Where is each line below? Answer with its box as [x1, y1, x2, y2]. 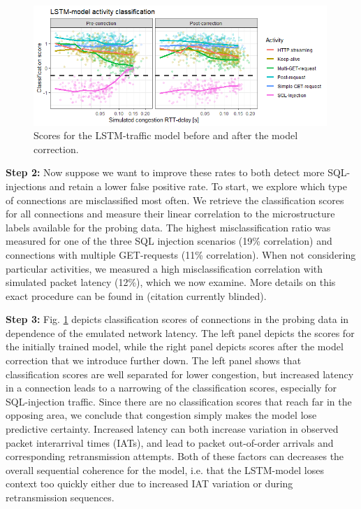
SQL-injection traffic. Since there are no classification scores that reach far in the [6, 394, 352, 408]
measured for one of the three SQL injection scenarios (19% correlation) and [6, 234, 332, 248]
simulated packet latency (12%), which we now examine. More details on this [6, 275, 336, 289]
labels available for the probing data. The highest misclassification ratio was [6, 220, 331, 234]
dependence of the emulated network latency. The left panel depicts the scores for [6, 325, 355, 340]
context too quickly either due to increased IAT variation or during [6, 476, 293, 491]
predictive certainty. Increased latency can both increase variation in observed [6, 422, 339, 436]
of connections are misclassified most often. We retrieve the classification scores [6, 192, 344, 207]
